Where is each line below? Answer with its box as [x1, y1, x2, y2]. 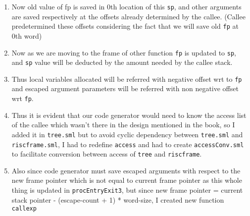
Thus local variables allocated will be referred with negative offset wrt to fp [11, 73, 242, 84]
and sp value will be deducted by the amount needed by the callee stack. [11, 57, 233, 67]
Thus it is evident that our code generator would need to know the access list [11, 109, 247, 120]
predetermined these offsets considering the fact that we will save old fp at [11, 21, 239, 31]
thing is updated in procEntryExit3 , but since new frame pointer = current [11, 185, 243, 195]
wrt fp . [11, 93, 34, 104]
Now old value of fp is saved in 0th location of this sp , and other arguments [11, 1, 242, 11]
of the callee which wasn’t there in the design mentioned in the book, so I [11, 119, 235, 130]
